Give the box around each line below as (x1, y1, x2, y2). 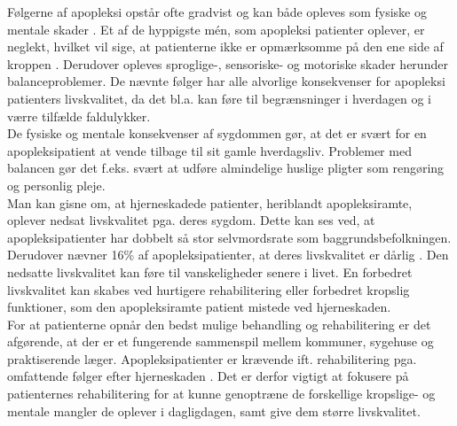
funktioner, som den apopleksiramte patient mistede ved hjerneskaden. (7, 298, 391, 316)
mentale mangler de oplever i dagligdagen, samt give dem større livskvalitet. (7, 401, 421, 420)
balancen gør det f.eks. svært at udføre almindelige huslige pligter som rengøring (7, 159, 445, 177)
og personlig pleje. (7, 175, 106, 194)
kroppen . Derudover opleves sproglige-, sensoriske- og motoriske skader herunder (7, 54, 448, 73)
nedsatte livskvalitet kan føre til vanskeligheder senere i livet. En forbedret (7, 262, 413, 281)
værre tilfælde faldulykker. (7, 106, 151, 125)
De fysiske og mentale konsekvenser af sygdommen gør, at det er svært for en (7, 124, 427, 143)
